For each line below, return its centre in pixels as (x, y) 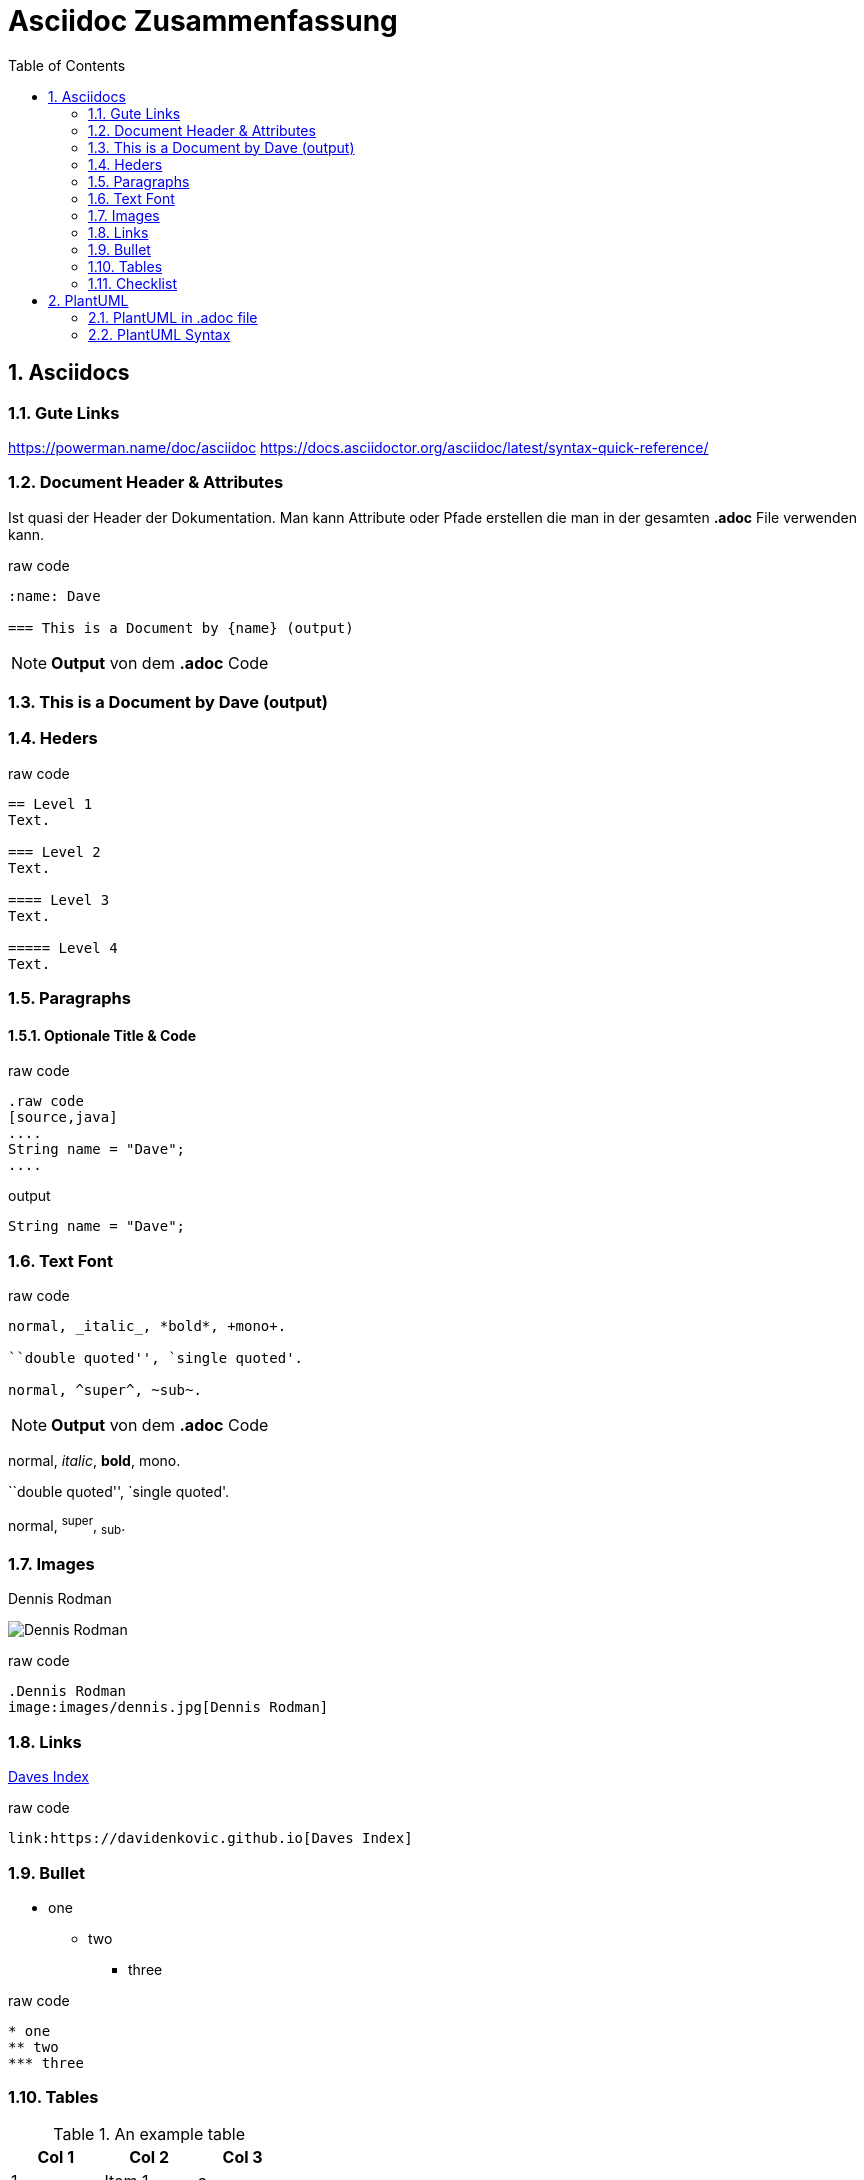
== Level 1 (50, 803)
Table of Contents (67, 65)
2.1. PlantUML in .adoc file (173, 317)
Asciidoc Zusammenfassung (203, 21)
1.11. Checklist (132, 283)
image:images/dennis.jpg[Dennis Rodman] (168, 1707)
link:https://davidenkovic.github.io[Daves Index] (210, 1838)
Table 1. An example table (149, 2133)
